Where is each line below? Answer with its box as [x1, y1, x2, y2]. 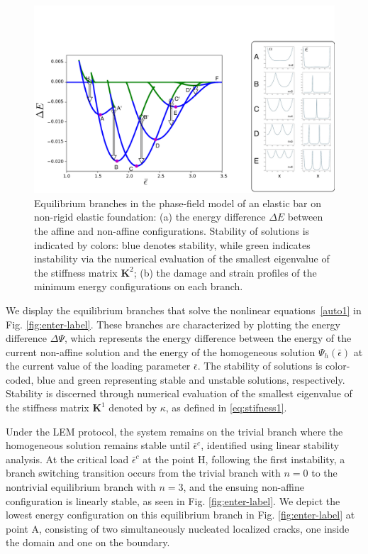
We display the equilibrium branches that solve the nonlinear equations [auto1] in [6, 302, 362, 317]
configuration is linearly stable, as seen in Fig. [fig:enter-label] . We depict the [6, 493, 340, 508]
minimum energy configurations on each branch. [34, 279, 243, 294]
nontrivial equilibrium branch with [6, 480, 156, 494]
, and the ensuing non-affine [183, 480, 304, 494]
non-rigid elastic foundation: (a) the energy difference [34, 209, 266, 224]
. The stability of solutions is [197, 358, 323, 373]
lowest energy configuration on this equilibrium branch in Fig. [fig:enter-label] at [6, 507, 355, 522]
